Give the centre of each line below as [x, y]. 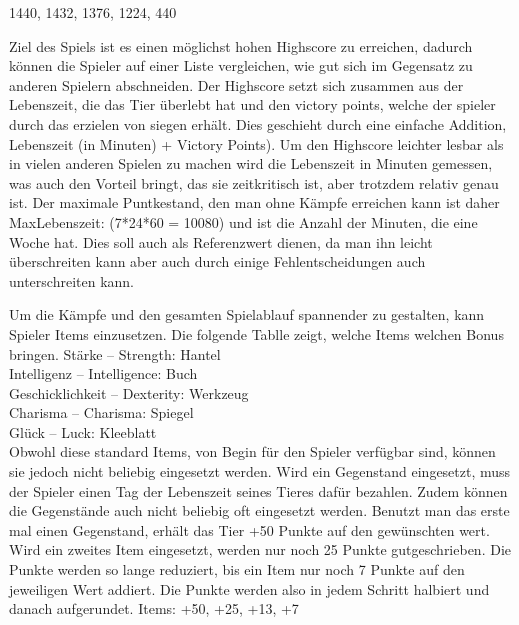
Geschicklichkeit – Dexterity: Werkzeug [129, 392]
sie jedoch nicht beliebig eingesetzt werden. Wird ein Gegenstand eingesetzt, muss [260, 471]
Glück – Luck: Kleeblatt [83, 431]
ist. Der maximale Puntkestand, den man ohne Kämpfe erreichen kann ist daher [254, 202]
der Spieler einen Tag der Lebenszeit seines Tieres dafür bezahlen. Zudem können [258, 490]
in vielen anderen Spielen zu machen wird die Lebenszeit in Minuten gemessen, [251, 163]
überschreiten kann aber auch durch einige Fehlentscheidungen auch [217, 261]
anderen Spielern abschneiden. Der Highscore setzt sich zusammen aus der [236, 84]
